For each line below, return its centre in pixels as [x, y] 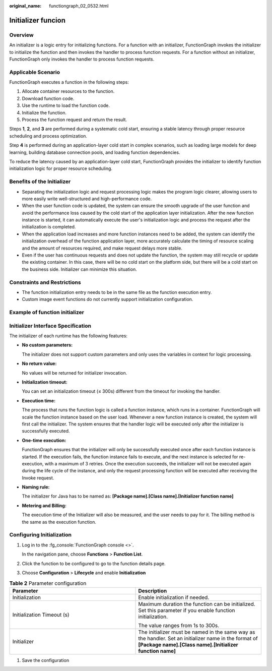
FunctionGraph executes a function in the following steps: [69, 82]
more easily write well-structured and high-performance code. [87, 199]
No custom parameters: [47, 345]
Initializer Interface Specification [50, 326]
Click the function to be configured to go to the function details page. [94, 563]
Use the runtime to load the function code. [66, 105]
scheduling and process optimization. [48, 136]
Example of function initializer [47, 313]
